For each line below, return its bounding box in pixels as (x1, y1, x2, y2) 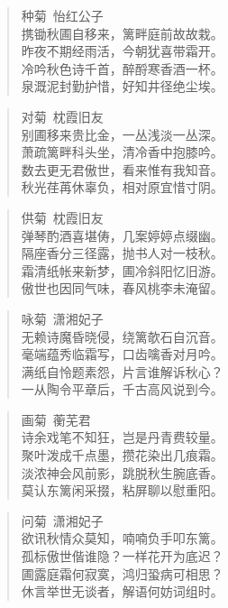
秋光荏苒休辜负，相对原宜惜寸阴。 (21, 178, 223, 197)
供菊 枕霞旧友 (21, 207, 104, 226)
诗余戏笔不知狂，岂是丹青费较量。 (21, 428, 223, 447)
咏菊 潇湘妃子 (21, 309, 104, 327)
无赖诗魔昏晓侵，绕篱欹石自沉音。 (21, 327, 223, 345)
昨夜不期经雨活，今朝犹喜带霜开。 (21, 41, 223, 60)
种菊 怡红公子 (21, 6, 104, 24)
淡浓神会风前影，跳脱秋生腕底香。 (21, 463, 223, 482)
